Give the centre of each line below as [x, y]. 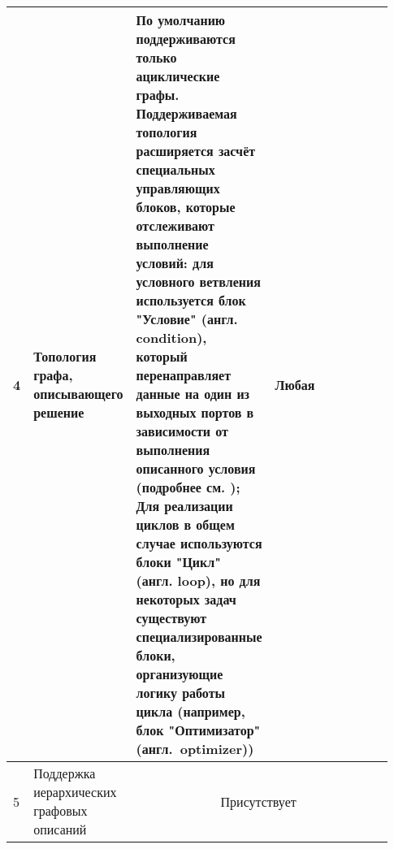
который [162, 356]
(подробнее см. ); [188, 487]
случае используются [199, 543]
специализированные [199, 637]
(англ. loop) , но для [198, 580]
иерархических [75, 792]
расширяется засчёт [196, 151]
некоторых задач [186, 599]
